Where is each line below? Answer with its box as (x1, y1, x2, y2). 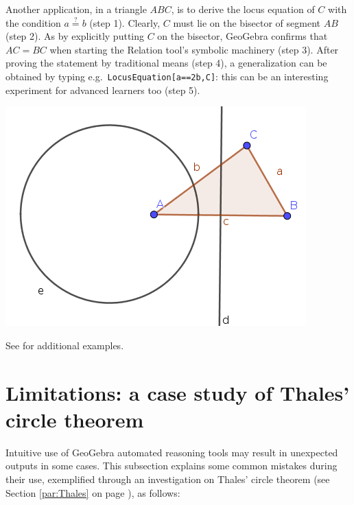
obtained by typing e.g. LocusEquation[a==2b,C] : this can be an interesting (5, 69, 329, 83)
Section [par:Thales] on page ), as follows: (5, 485, 180, 500)
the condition (5, 15, 61, 30)
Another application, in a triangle (5, 2, 147, 16)
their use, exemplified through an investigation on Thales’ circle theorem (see (5, 471, 330, 486)
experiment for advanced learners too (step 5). (5, 82, 200, 97)
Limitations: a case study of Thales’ (5, 378, 350, 406)
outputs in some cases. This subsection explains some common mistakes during (5, 458, 338, 473)
